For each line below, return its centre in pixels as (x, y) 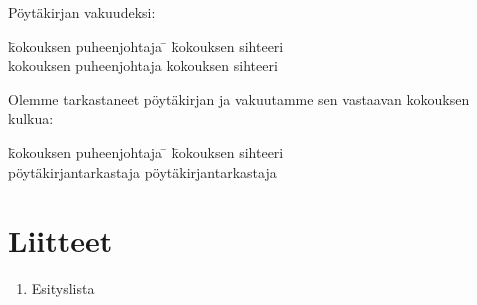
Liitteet (60, 240)
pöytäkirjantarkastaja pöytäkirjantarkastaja (142, 171)
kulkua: (31, 118)
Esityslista (63, 288)
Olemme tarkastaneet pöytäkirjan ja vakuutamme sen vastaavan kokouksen (239, 98)
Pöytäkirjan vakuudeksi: (82, 12)
